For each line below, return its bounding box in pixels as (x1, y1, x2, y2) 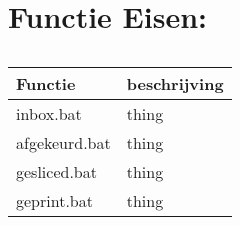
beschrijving (126, 72, 224, 96)
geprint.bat (16, 189, 93, 213)
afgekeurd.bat (16, 131, 111, 155)
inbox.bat (16, 102, 82, 126)
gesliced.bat (16, 160, 97, 184)
